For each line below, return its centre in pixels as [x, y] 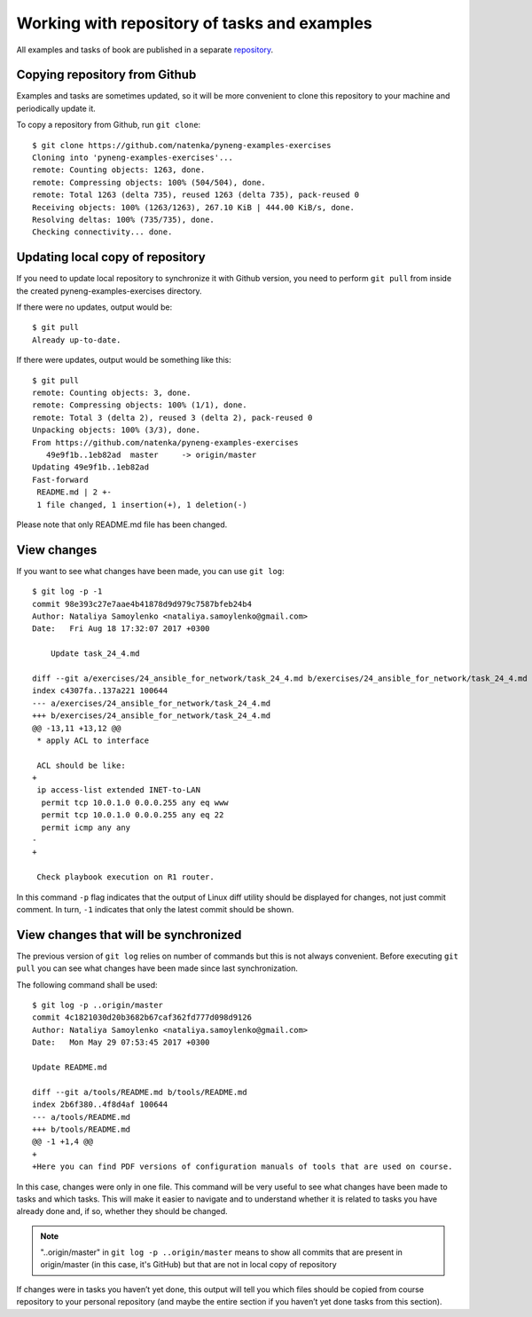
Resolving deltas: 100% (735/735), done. [123, 219]
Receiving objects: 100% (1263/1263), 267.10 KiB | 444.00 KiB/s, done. [193, 207]
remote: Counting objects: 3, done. [112, 393]
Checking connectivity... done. [102, 232]
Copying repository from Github [106, 75]
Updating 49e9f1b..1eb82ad [91, 467]
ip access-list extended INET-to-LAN [119, 790]
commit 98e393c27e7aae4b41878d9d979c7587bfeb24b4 [142, 604]
